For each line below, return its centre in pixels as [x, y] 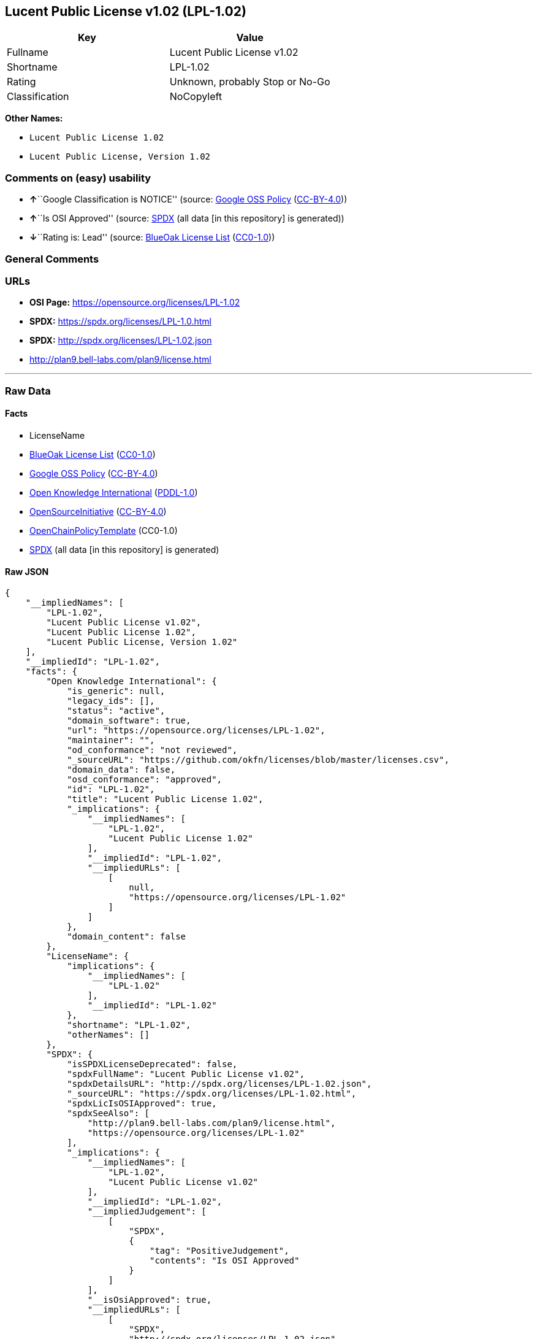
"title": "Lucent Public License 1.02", [165, 799]
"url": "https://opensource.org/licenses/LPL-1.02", [196, 731]
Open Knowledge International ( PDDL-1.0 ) [114, 492]
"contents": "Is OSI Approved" [225, 1261]
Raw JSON [27, 571]
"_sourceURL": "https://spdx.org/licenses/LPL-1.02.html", [212, 1094]
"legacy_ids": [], [111, 701]
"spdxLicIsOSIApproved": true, [142, 1104]
